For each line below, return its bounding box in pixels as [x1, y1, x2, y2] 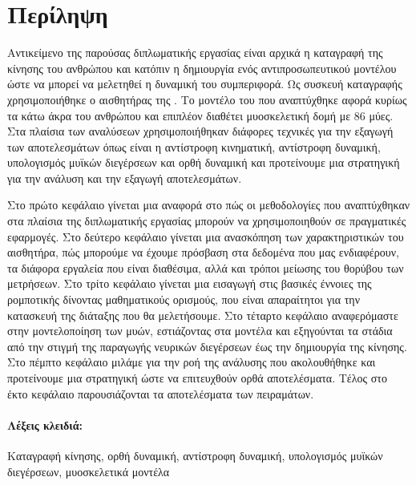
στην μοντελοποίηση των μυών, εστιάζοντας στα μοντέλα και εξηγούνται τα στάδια [7, 322, 393, 339]
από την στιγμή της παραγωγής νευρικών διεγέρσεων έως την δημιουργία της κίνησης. [7, 337, 407, 354]
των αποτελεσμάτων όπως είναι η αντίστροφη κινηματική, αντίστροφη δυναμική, [7, 138, 381, 155]
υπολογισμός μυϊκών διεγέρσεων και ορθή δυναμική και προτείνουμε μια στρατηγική [7, 154, 400, 171]
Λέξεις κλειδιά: [7, 416, 83, 433]
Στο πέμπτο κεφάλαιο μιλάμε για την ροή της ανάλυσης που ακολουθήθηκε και [7, 354, 376, 370]
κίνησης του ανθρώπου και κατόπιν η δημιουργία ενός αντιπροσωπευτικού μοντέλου [7, 59, 397, 76]
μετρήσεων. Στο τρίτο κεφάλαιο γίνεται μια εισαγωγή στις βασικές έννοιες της [7, 275, 372, 292]
